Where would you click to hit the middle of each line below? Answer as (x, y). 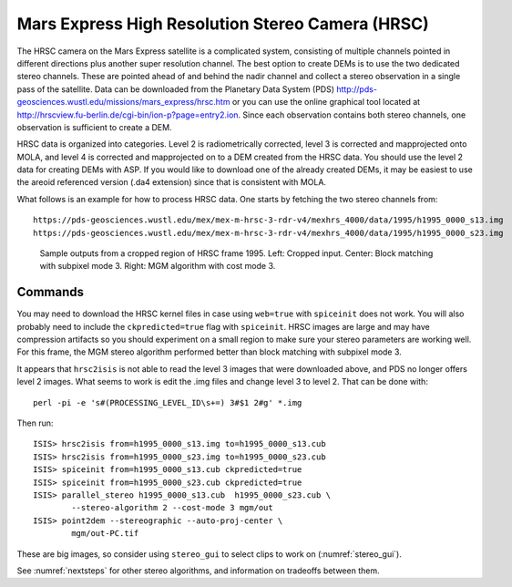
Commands (51, 292)
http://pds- (357, 89)
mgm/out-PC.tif (105, 534)
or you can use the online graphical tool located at (326, 102)
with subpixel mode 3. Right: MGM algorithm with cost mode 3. (158, 266)
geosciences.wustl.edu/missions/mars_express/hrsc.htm (123, 102)
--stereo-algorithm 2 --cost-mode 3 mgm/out (172, 508)
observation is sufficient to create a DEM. (94, 127)
